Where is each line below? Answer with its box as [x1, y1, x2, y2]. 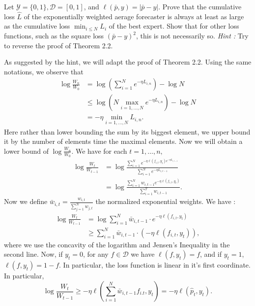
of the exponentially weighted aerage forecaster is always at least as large [24, 11, 244, 21]
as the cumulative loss [4, 21, 70, 31]
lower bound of [4, 145, 49, 156]
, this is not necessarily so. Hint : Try [136, 31, 249, 40]
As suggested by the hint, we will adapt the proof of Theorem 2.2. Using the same [4, 57, 252, 67]
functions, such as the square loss [4, 31, 104, 40]
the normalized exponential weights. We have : [95, 196, 236, 206]
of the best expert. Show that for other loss [109, 21, 239, 31]
